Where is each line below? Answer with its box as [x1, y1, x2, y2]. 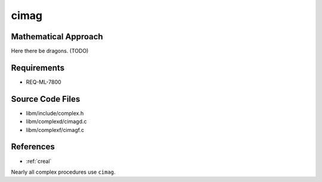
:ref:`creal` [26, 158, 52, 165]
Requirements [11, 62, 65, 73]
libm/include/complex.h [26, 109, 84, 117]
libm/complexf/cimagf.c [26, 126, 85, 133]
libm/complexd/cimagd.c [26, 118, 87, 125]
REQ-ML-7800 [26, 78, 62, 86]
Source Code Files [11, 94, 80, 104]
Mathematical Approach [11, 32, 104, 42]
